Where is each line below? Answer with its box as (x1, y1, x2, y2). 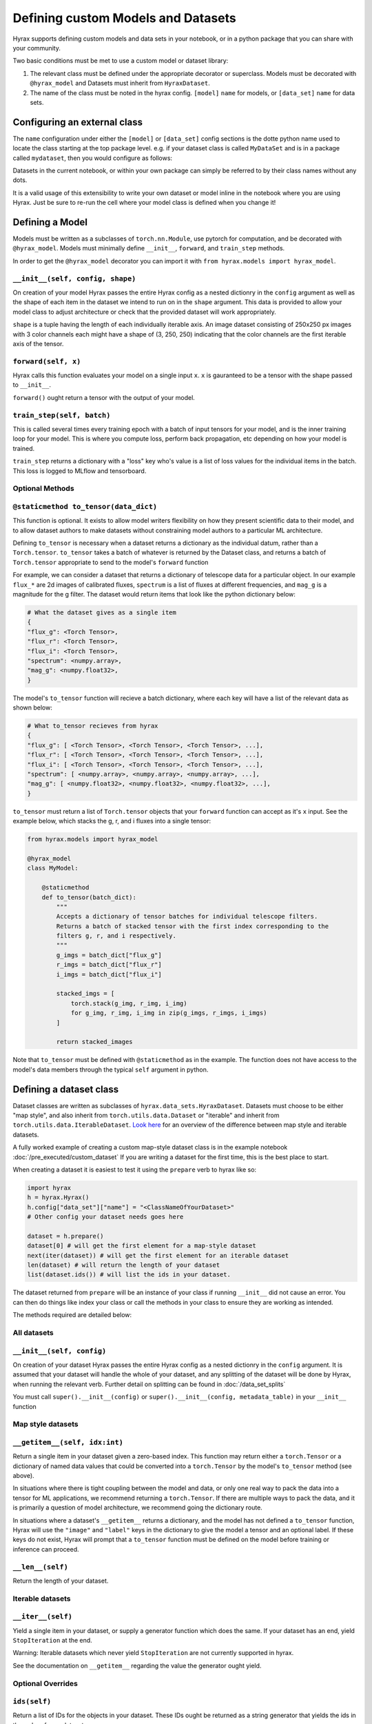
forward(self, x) (12, 357, 81, 365)
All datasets (12, 1328, 54, 1338)
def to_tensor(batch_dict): (41, 893, 137, 901)
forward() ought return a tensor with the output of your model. (12, 393, 196, 401)
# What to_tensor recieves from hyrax (27, 722, 158, 730)
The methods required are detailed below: (12, 1311, 132, 1319)
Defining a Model (12, 216, 88, 228)
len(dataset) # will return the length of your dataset (27, 1261, 220, 1269)
